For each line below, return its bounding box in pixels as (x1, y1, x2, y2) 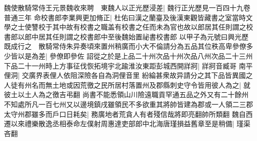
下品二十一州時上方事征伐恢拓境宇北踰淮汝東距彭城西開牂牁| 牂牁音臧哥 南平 (4, 60, 253, 70)
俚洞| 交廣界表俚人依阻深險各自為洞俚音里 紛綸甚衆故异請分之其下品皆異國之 (4, 70, 253, 80)
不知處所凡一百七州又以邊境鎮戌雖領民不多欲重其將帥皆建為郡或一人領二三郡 (4, 99, 253, 109)
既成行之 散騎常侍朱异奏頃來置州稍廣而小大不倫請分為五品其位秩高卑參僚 (4, 41, 246, 51)
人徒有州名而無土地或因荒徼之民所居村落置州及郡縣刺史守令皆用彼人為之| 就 (4, 79, 251, 90)
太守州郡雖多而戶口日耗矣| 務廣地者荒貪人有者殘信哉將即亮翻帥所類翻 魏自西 (4, 108, 253, 119)
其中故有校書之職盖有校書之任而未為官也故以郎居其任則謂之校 (52, 22, 253, 32)
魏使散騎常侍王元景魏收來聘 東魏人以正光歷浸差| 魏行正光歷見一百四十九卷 (4, 2, 251, 12)
